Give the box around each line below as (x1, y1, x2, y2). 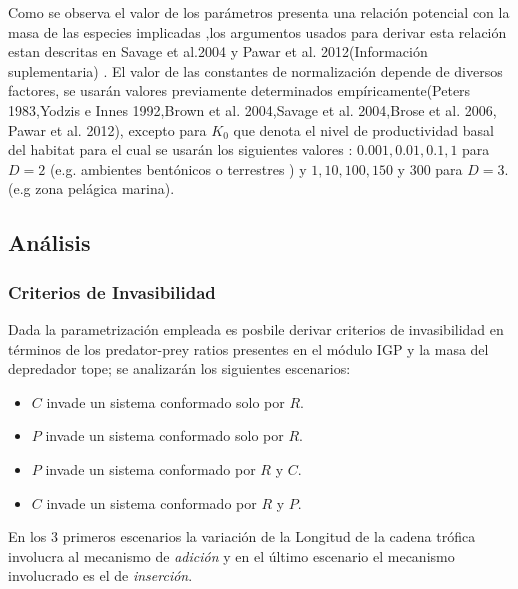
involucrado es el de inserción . (8, 565, 193, 586)
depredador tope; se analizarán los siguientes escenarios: (8, 358, 351, 379)
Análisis (8, 227, 91, 258)
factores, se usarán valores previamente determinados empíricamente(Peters (8, 80, 471, 101)
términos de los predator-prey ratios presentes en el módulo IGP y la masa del (8, 338, 489, 359)
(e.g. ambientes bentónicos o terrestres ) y (49, 158, 307, 179)
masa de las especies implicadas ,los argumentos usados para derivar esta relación (8, 21, 507, 42)
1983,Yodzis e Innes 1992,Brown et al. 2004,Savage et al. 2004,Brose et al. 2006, (8, 99, 497, 120)
